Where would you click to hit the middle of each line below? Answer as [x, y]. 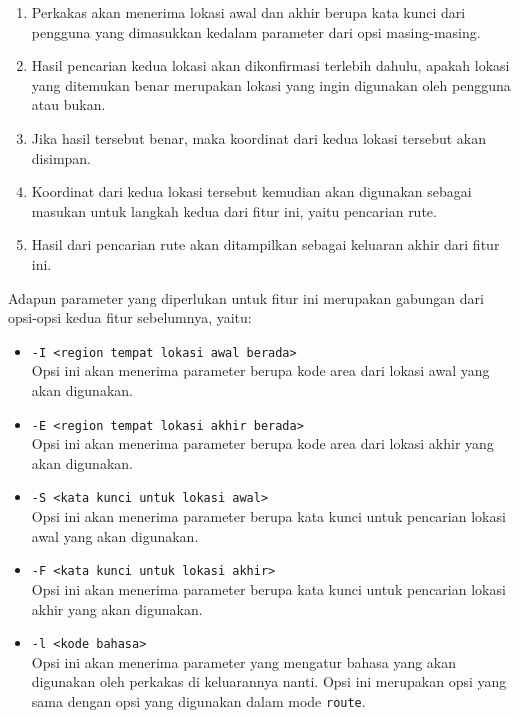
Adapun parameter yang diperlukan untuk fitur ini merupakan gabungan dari [246, 297]
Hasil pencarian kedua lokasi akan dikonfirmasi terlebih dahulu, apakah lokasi [270, 65]
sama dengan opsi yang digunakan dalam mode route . [198, 700]
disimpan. [61, 157]
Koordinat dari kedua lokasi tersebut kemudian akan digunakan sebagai [251, 191]
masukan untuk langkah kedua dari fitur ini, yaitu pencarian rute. [234, 210]
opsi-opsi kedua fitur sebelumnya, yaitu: [130, 317]
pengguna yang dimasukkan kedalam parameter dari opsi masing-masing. [256, 31]
